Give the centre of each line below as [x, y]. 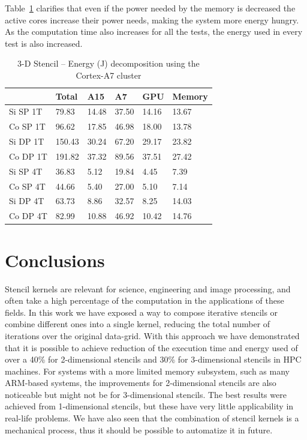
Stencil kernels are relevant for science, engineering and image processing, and [148, 288]
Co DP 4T [28, 216]
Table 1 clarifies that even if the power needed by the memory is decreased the [150, 8]
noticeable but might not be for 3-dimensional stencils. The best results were [146, 394]
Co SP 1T [27, 126]
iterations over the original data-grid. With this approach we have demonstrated [152, 335]
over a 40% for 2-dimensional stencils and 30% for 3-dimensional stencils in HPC [153, 359]
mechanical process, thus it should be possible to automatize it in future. [139, 429]
